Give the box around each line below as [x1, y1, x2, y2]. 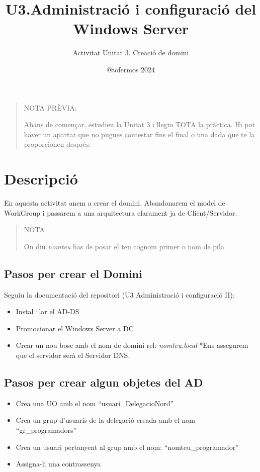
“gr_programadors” [16, 424, 77, 435]
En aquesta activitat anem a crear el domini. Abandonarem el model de [4, 198, 225, 208]
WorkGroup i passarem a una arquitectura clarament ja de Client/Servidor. [4, 207, 237, 218]
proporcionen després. [24, 139, 91, 149]
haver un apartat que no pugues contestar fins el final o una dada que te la [24, 129, 255, 139]
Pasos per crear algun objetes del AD [4, 374, 203, 390]
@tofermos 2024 [106, 64, 155, 74]
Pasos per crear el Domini [4, 265, 142, 281]
